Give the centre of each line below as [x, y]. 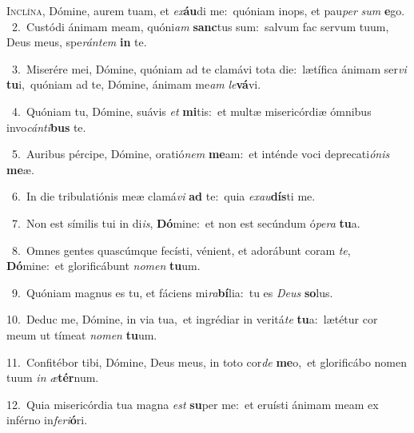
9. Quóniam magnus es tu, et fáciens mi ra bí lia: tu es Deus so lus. [172, 292]
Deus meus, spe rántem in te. [77, 42]
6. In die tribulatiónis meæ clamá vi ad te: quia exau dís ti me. [163, 196]
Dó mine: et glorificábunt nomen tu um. [103, 266]
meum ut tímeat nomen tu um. [82, 334]
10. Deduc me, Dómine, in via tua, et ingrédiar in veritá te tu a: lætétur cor [192, 319]
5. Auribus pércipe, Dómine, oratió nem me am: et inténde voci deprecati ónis [201, 154]
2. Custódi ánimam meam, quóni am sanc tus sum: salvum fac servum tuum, [200, 26]
